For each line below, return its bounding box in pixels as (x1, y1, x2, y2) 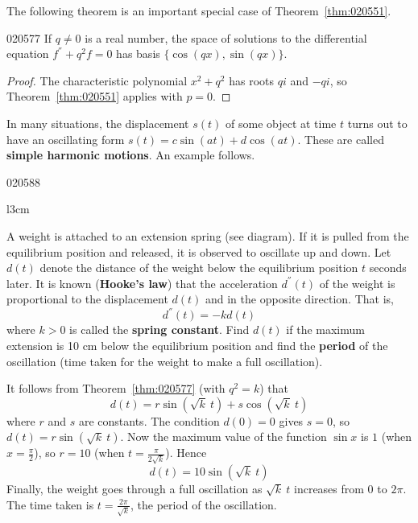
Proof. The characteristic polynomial (6, 72, 188, 89)
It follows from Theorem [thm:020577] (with (6, 380, 226, 397)
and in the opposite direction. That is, (205, 290, 394, 307)
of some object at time (226, 114, 337, 131)
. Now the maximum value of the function (120, 428, 327, 445)
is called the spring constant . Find (69, 321, 250, 338)
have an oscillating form (6, 130, 125, 147)
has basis (116, 45, 160, 62)
